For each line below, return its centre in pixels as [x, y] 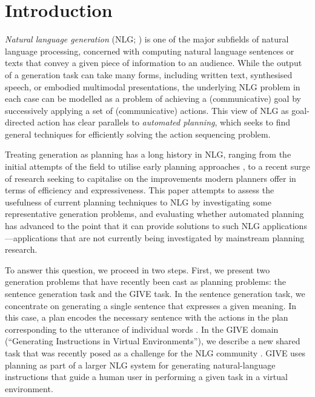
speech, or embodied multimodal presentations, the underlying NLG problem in [153, 86]
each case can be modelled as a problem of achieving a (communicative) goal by [153, 98]
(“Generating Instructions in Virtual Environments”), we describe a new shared [153, 341]
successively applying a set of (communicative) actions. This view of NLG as [147, 110]
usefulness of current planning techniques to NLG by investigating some [138, 202]
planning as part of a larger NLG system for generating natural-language [140, 365]
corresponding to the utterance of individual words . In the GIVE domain [142, 329]
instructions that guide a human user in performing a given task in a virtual [146, 377]
